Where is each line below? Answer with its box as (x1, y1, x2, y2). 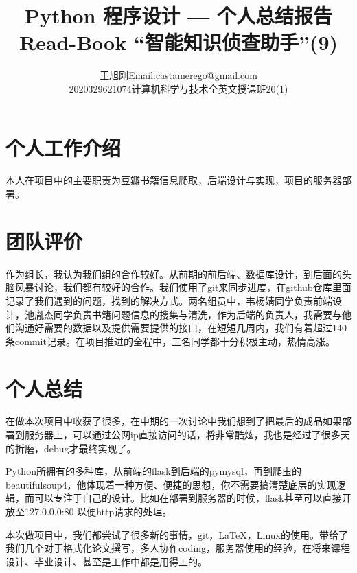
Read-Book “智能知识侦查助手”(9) (19, 28, 338, 56)
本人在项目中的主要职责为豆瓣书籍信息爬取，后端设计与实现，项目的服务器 (5, 173, 342, 187)
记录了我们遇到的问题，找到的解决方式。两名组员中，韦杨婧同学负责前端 (5, 293, 332, 307)
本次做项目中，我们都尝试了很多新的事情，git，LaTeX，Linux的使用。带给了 (5, 527, 348, 541)
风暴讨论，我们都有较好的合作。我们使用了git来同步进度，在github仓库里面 (14, 280, 352, 294)
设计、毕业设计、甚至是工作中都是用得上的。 (5, 554, 207, 568)
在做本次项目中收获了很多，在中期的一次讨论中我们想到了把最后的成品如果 (5, 414, 342, 428)
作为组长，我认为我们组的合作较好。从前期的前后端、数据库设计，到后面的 (5, 266, 342, 281)
